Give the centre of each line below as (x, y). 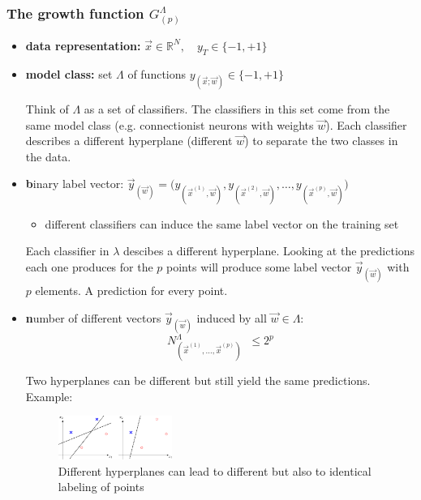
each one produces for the (89, 266)
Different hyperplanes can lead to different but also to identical (215, 470)
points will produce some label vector (259, 266)
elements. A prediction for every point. (131, 290)
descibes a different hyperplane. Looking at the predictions (269, 251)
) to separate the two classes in (321, 141)
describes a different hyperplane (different (129, 141)
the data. (48, 156)
